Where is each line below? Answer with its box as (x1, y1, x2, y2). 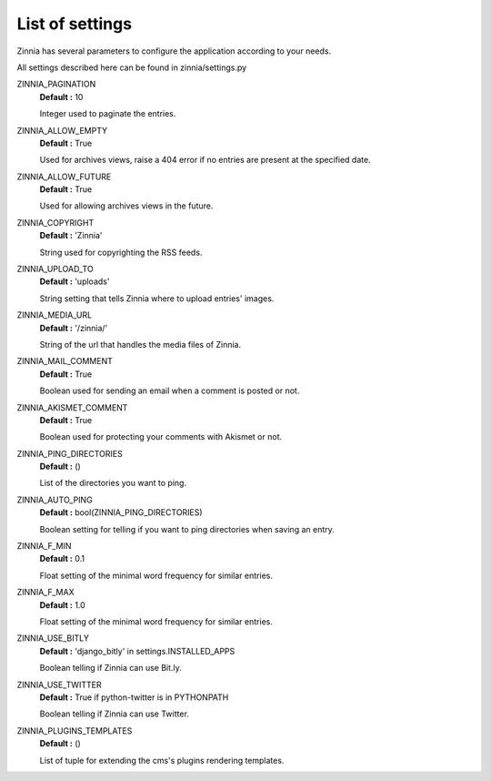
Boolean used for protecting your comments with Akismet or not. (39, 431, 282, 442)
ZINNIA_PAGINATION (16, 78, 96, 90)
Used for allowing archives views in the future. (39, 200, 214, 211)
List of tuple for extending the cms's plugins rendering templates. (39, 755, 285, 766)
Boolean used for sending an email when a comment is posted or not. (39, 385, 300, 396)
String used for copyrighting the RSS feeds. (39, 247, 203, 258)
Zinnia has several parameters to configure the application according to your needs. (16, 46, 332, 56)
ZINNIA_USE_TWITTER (16, 679, 102, 690)
